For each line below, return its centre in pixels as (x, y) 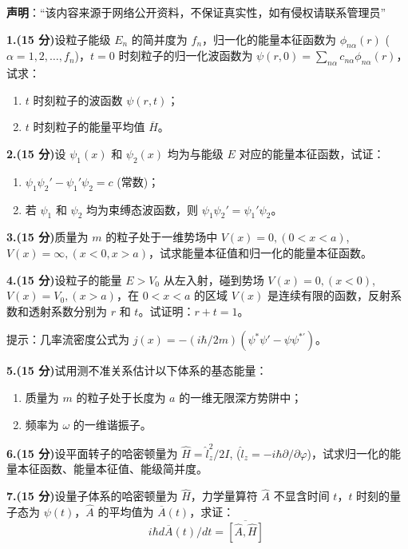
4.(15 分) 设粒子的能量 (64, 279)
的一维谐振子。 (112, 424)
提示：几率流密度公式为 (68, 339)
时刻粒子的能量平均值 (89, 127)
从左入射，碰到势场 (214, 279)
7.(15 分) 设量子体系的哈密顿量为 (92, 496)
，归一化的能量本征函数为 (269, 39)
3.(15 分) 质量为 (48, 237)
